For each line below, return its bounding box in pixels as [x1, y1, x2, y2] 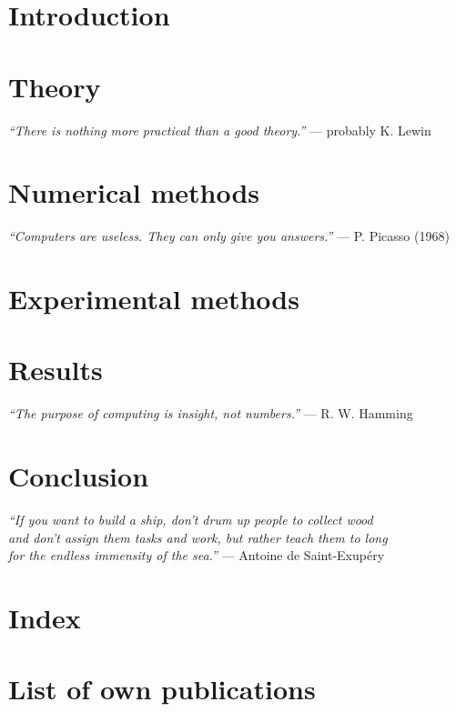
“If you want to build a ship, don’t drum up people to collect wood [8, 510, 373, 529]
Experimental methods [8, 280, 299, 316]
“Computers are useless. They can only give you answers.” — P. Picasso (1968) [8, 226, 450, 246]
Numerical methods [8, 174, 260, 211]
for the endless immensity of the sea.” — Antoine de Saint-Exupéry [8, 546, 385, 565]
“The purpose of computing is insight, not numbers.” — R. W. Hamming [8, 404, 413, 423]
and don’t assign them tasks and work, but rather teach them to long [8, 527, 388, 547]
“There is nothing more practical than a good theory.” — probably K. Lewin [8, 120, 431, 139]
